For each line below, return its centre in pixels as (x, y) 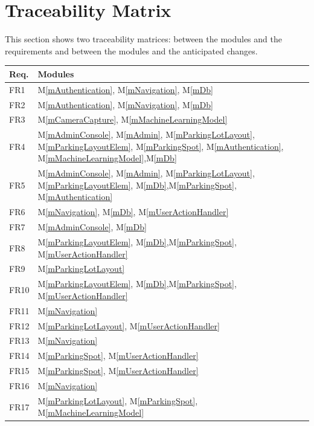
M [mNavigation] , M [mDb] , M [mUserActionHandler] (133, 212)
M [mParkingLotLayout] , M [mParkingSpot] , (118, 400)
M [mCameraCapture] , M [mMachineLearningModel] (133, 119)
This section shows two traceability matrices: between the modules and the (143, 39)
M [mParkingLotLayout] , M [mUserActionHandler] (129, 325)
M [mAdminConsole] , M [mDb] (92, 227)
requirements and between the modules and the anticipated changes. (131, 50)
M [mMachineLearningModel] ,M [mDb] (107, 158)
